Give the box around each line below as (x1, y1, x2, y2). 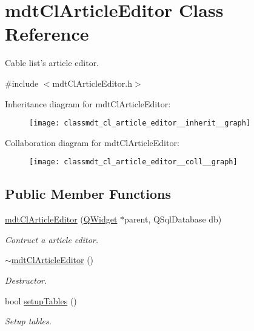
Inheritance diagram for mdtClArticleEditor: (5, 97, 171, 110)
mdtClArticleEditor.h (52, 76, 132, 89)
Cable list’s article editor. (5, 56, 99, 69)
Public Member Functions (5, 184, 171, 203)
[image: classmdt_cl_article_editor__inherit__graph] (29, 119, 251, 128)
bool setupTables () (5, 294, 77, 307)
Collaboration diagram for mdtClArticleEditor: (5, 136, 179, 149)
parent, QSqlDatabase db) (124, 213, 222, 226)
